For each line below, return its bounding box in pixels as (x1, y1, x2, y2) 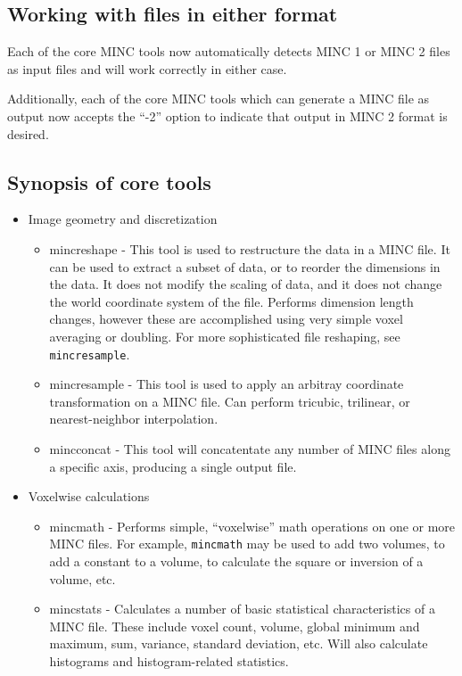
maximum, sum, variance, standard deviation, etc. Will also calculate (49, 634, 428, 653)
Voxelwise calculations (28, 487, 150, 506)
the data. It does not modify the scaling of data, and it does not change (49, 275, 442, 293)
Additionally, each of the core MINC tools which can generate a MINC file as (7, 89, 430, 108)
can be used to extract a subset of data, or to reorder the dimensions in (49, 257, 441, 276)
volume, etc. (49, 569, 116, 588)
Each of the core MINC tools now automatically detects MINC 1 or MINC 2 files (7, 42, 450, 61)
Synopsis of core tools (7, 168, 211, 195)
